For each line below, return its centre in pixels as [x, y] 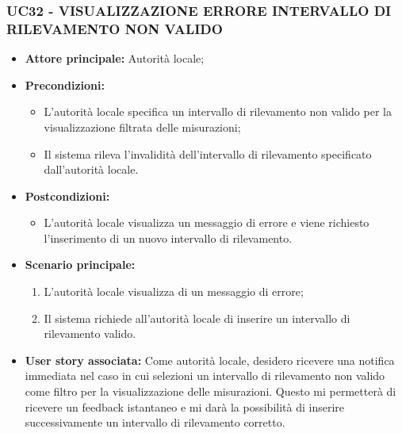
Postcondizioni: [67, 195]
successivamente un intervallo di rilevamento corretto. [155, 422]
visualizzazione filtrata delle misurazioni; [142, 126]
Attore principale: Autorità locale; [115, 58]
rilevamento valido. [90, 333]
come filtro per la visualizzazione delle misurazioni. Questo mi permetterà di [211, 391]
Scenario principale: [80, 264]
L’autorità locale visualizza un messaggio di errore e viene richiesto [207, 222]
